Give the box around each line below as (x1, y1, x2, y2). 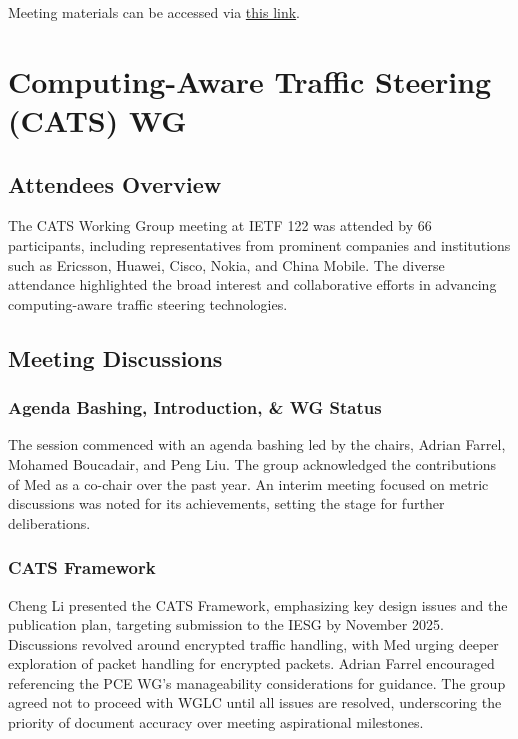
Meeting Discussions (8, 342, 223, 373)
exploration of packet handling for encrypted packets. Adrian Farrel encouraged (8, 653, 495, 674)
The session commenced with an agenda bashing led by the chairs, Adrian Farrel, (8, 434, 506, 455)
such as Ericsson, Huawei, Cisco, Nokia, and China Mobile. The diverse (8, 254, 445, 275)
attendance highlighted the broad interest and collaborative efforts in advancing (8, 274, 497, 295)
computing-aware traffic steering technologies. (8, 293, 288, 314)
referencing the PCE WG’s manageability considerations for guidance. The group (8, 672, 506, 693)
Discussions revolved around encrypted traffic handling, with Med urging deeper (8, 633, 499, 654)
